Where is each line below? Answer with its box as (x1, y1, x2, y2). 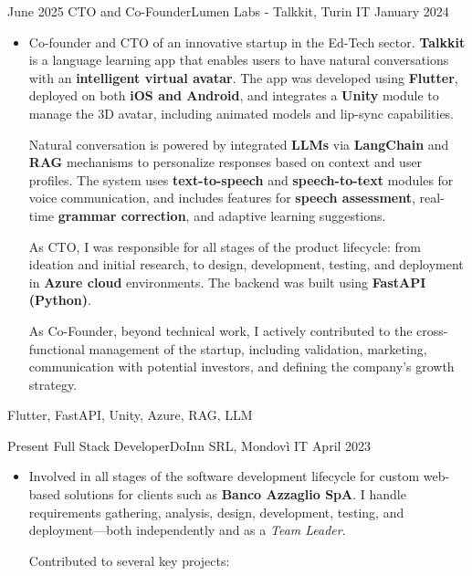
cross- (416, 320, 448, 340)
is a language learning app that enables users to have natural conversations (28, 50, 449, 69)
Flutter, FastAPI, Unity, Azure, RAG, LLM (7, 405, 253, 424)
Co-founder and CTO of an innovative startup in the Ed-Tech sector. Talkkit (28, 32, 466, 51)
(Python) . (28, 290, 91, 309)
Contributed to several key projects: (28, 550, 230, 570)
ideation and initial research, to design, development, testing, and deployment (28, 255, 464, 274)
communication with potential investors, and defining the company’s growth (28, 357, 455, 376)
